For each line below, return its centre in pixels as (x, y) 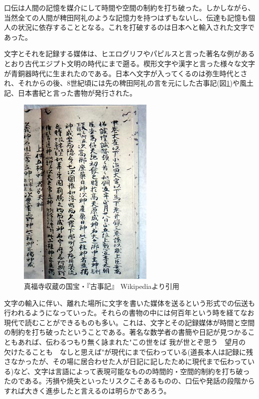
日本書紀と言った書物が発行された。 (77, 92)
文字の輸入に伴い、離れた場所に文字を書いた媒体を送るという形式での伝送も (129, 303)
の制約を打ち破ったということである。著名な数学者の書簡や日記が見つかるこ (129, 332)
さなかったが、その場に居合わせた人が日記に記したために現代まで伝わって (126, 361)
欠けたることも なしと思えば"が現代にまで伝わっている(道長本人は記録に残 (129, 351)
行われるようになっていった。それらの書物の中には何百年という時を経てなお (129, 313)
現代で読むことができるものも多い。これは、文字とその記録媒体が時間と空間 (129, 322)
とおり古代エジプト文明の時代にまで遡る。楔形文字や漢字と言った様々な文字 (129, 63)
